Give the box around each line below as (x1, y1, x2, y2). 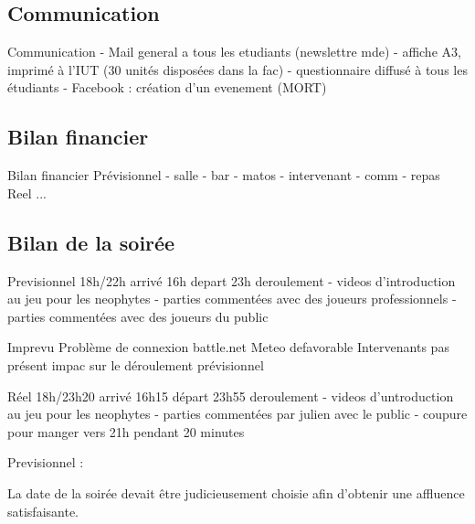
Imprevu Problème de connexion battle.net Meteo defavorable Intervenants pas (7, 337, 449, 357)
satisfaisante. (7, 501, 79, 520)
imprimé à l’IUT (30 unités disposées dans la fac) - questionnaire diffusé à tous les (7, 59, 468, 79)
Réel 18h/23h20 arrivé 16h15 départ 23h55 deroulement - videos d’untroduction (7, 386, 454, 405)
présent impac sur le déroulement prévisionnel (7, 355, 264, 374)
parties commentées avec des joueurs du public (7, 306, 269, 326)
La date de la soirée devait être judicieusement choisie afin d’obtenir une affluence (7, 483, 465, 502)
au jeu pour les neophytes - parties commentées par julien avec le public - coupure (7, 404, 468, 423)
